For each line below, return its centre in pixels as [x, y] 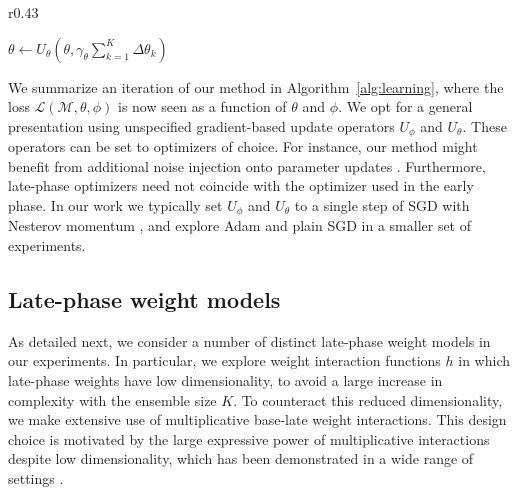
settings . [36, 478]
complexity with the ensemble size [112, 399]
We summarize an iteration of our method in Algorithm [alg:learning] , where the [256, 86]
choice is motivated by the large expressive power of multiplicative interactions [249, 438]
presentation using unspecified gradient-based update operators [201, 125]
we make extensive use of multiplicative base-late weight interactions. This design [257, 419]
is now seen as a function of [202, 106]
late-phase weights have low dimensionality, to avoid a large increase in [225, 380]
